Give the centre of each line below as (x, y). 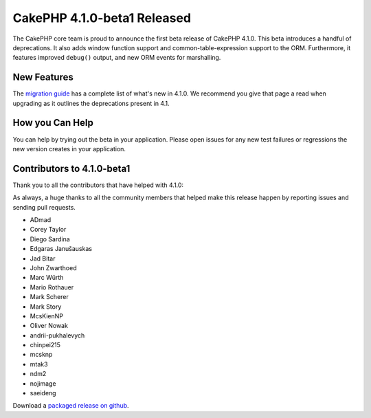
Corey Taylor (48, 230)
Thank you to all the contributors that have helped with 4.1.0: (98, 185)
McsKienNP (46, 316)
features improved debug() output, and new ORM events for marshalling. (117, 58)
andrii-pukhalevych (57, 335)
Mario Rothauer (52, 287)
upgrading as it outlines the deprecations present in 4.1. (91, 103)
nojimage (43, 383)
